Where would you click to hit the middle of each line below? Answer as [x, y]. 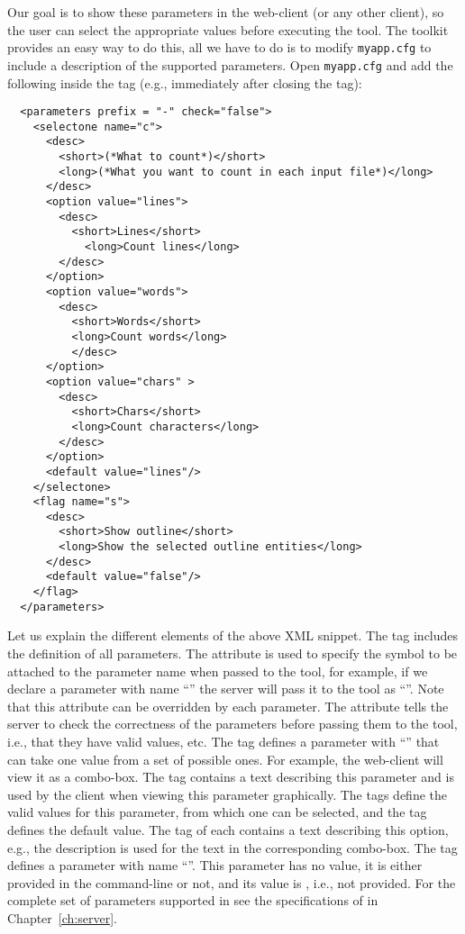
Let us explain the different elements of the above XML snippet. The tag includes [233, 635]
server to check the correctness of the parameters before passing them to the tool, [232, 724]
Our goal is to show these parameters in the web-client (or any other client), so [226, 12]
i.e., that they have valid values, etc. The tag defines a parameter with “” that [223, 741]
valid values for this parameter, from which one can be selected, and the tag [217, 812]
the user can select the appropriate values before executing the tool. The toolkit [228, 29]
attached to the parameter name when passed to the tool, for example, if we [218, 671]
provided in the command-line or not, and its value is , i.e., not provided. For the [232, 882]
